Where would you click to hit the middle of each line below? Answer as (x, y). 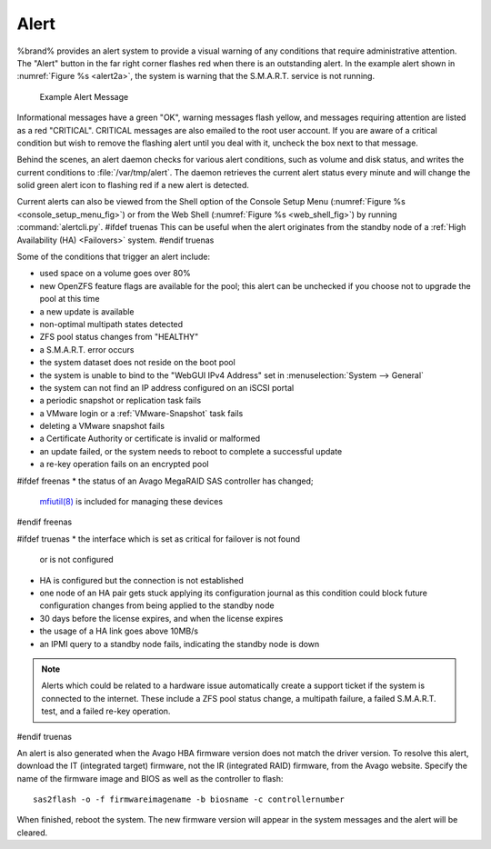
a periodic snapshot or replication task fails (120, 401)
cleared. (32, 833)
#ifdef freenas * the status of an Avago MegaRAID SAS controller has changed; (165, 481)
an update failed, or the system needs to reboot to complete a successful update (191, 451)
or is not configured (76, 560)
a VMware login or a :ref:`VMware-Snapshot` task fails (141, 413)
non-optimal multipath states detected (111, 324)
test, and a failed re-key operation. (106, 711)
